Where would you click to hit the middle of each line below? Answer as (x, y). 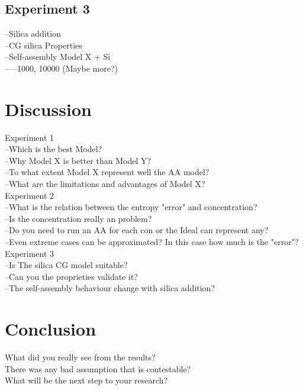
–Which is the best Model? (54, 149)
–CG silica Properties (43, 45)
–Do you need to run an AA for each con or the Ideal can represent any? (137, 230)
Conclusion (51, 329)
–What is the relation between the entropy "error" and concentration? (131, 207)
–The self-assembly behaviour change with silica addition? (110, 288)
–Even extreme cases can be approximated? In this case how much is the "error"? (152, 242)
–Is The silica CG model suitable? (66, 265)
